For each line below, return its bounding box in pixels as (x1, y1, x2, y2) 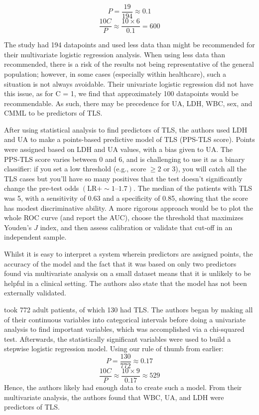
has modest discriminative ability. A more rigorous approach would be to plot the (4, 202, 253, 213)
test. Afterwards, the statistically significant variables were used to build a (4, 333, 231, 344)
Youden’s (4, 222, 32, 232)
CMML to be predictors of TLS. (4, 108, 103, 118)
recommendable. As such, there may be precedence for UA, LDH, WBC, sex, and (4, 98, 253, 108)
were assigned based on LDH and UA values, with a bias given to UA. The (4, 144, 233, 154)
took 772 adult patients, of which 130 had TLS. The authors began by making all (4, 304, 253, 314)
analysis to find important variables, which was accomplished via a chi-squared (4, 324, 245, 334)
